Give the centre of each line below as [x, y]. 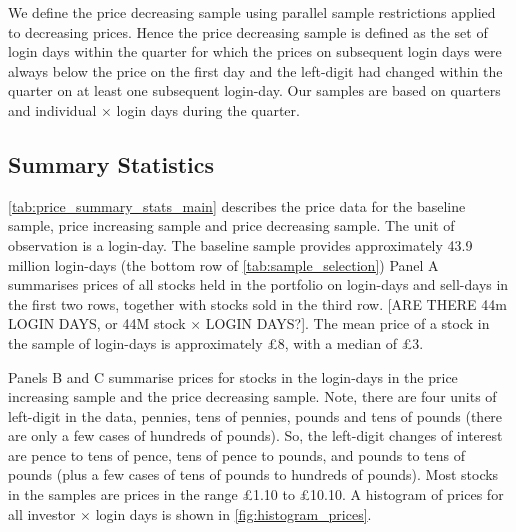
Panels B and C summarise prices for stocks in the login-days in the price [233, 376]
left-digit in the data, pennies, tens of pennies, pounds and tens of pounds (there [255, 415]
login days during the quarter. [208, 109]
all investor [42, 513]
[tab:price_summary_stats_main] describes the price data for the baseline [237, 205]
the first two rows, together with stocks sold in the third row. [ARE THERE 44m [257, 303]
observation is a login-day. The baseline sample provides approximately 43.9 [240, 244]
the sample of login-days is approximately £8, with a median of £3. [216, 342]
